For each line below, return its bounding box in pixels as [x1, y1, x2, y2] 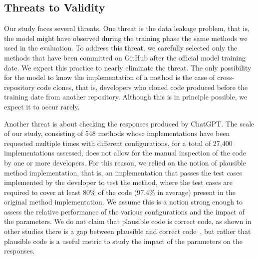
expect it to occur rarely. [4, 101, 80, 111]
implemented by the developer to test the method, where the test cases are [4, 177, 233, 187]
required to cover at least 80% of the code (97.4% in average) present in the [4, 186, 236, 197]
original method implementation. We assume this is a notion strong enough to [4, 196, 243, 207]
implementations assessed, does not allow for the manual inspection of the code [4, 147, 247, 158]
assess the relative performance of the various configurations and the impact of [4, 206, 245, 216]
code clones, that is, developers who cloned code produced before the [37, 81, 248, 92]
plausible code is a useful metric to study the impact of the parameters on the [4, 235, 243, 246]
